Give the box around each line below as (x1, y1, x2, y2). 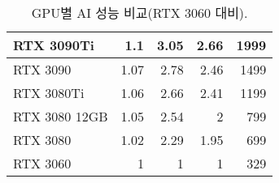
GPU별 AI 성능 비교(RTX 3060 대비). (31, 3, 248, 22)
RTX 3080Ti (13, 83, 85, 102)
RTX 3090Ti (13, 36, 94, 54)
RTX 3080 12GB (13, 107, 108, 126)
